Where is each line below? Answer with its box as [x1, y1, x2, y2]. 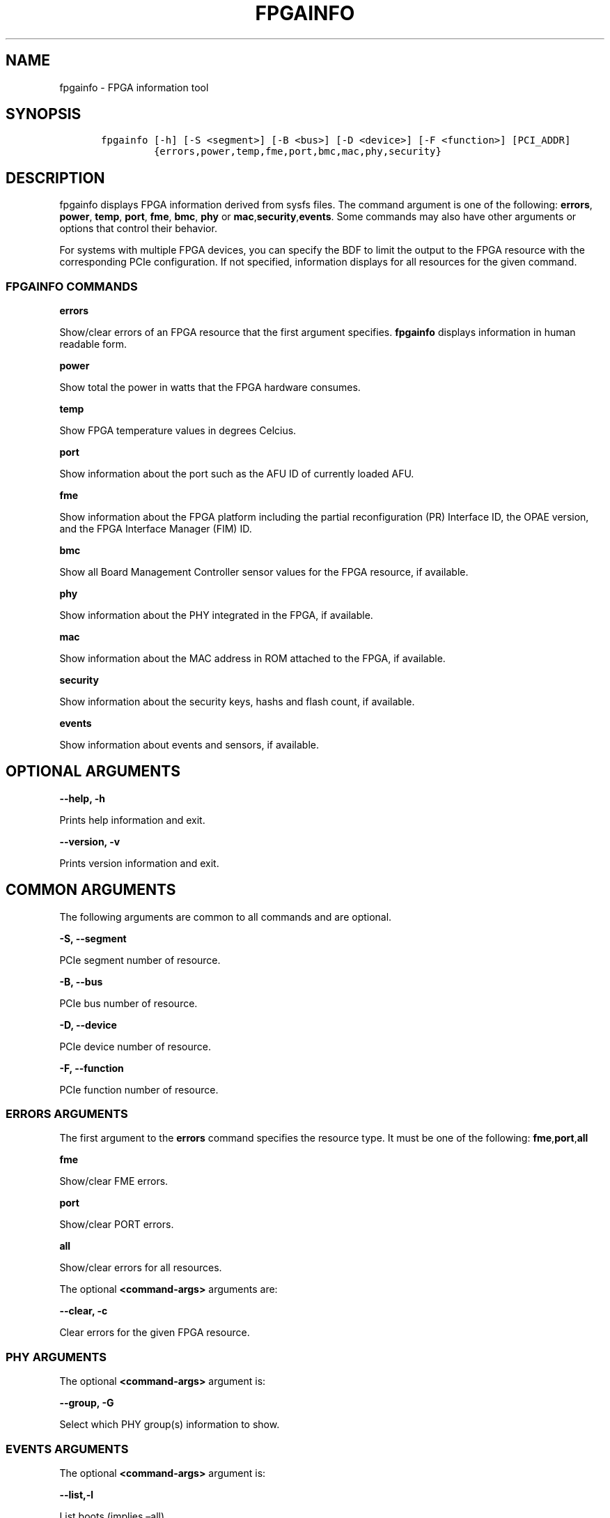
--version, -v [59, 835, 120, 848]
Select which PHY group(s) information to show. [59, 1418, 280, 1431]
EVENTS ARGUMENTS [6, 1441, 129, 1456]
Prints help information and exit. [59, 813, 205, 826]
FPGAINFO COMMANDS [6, 279, 138, 293]
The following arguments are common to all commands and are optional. [59, 910, 392, 923]
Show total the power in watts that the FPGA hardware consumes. [59, 381, 361, 394]
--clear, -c [59, 1305, 108, 1317]
